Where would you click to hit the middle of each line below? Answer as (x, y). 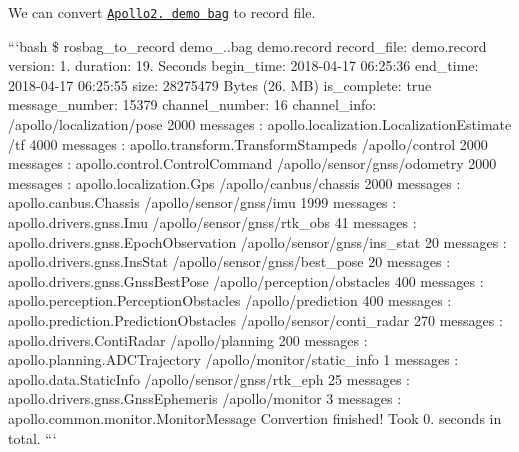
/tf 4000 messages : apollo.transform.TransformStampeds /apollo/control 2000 (248, 143)
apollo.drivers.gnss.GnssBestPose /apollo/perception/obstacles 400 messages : (246, 280)
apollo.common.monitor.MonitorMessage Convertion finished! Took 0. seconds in (255, 417)
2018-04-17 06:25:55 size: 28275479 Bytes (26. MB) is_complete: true (220, 84)
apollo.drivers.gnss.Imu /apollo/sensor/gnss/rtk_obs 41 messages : (212, 222)
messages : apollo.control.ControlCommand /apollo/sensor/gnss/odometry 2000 (252, 163)
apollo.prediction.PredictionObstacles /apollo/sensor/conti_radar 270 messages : (255, 319)
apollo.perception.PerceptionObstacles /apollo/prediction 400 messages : (230, 300)
